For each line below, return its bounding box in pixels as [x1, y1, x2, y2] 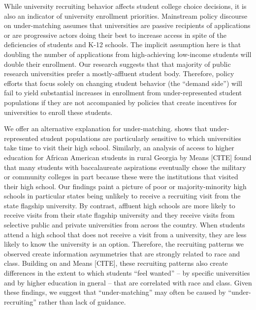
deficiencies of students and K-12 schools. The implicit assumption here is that [4, 39, 241, 50]
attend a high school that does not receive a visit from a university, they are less [4, 229, 247, 239]
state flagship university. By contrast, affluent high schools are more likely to [4, 200, 235, 210]
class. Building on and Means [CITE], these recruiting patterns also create [4, 258, 228, 268]
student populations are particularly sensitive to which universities [40, 133, 241, 143]
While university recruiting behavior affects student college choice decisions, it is [4, 1, 247, 11]
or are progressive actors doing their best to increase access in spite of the [4, 29, 226, 40]
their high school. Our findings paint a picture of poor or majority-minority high [4, 181, 247, 191]
